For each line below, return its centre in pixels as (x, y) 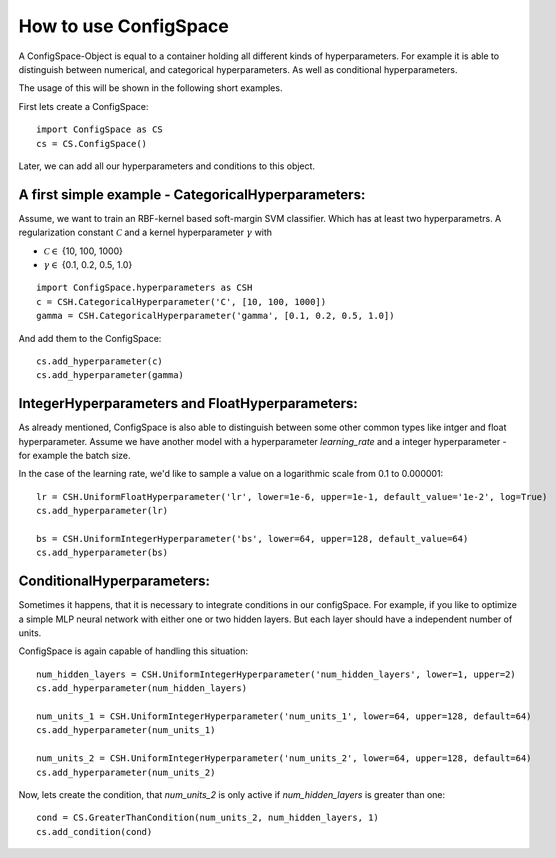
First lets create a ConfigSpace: (83, 106)
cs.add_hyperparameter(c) (100, 361)
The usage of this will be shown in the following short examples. (150, 88)
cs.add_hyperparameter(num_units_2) (126, 772)
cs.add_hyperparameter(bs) (102, 553)
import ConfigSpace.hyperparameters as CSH (144, 288)
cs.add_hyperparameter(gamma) (110, 375)
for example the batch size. (74, 455)
